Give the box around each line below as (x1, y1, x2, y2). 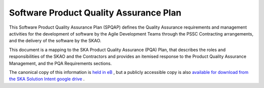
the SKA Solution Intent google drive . (9, 76, 85, 82)
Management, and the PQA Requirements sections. (9, 60, 112, 66)
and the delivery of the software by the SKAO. (9, 38, 102, 44)
